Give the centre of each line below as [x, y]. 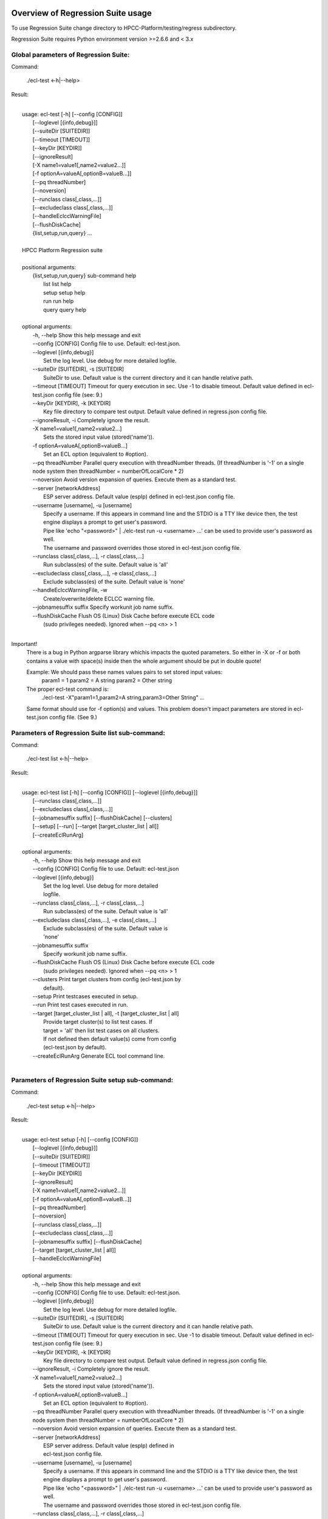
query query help [65, 309]
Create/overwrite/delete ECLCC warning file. [99, 598]
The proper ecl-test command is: [68, 689]
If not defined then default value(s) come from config [110, 1038]
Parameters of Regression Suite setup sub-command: [92, 1080]
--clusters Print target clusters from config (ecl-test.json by [107, 979]
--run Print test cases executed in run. [80, 1005]
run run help [59, 301]
